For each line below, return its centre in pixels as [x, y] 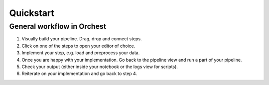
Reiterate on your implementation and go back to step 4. [79, 74]
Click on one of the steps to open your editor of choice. [78, 46]
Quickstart [32, 13]
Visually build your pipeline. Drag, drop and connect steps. [82, 39]
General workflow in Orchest [58, 26]
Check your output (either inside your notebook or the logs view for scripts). [100, 67]
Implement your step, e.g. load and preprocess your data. [81, 53]
